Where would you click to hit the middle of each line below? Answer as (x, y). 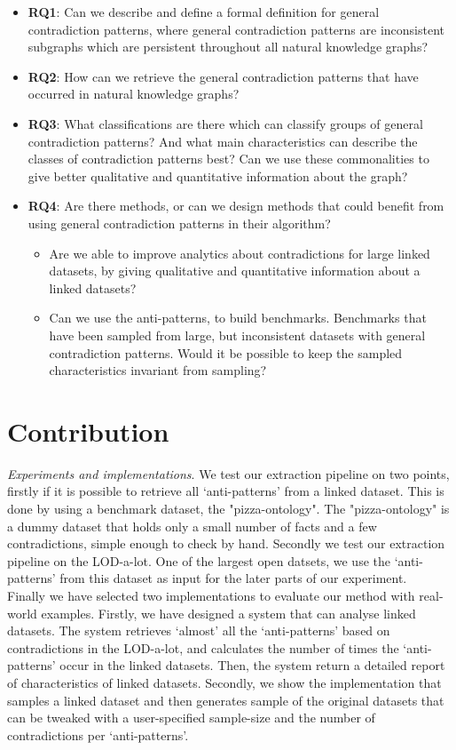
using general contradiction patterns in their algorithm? (179, 223)
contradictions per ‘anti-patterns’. (98, 734)
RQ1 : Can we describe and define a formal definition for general (204, 12)
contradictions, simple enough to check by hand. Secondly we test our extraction (226, 543)
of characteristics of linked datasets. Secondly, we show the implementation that (224, 682)
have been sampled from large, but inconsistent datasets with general (237, 335)
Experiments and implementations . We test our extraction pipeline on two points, (228, 473)
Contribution (88, 431)
